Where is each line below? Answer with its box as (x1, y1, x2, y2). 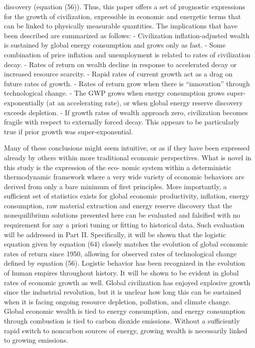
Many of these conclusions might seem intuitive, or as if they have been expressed (4, 143, 250, 153)
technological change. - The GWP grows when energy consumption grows (4, 88, 225, 98)
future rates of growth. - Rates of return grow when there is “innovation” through (4, 78, 250, 88)
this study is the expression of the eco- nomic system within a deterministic (4, 162, 231, 172)
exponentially (4, 97, 44, 107)
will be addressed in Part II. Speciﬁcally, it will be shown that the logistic (4, 229, 226, 239)
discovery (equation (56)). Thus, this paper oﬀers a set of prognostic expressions (4, 1, 245, 11)
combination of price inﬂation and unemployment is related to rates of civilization (4, 49, 251, 59)
